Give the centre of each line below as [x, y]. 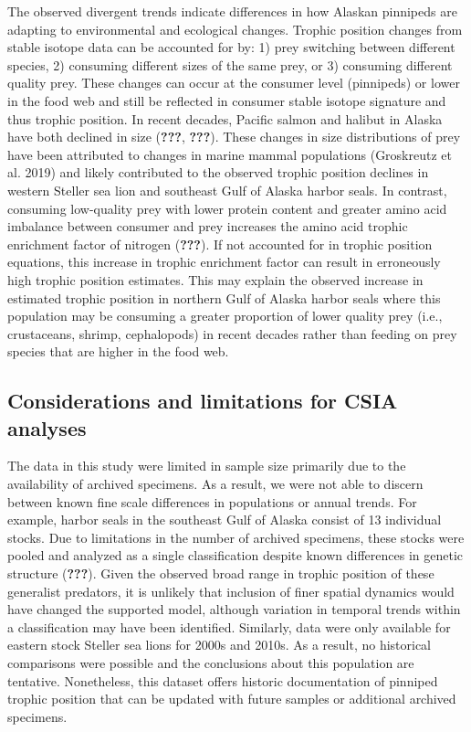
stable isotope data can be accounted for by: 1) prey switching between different [231, 47]
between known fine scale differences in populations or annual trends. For [212, 501]
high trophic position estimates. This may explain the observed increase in [215, 279]
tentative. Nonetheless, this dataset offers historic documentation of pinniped [223, 680]
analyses [47, 427]
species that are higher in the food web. [118, 351]
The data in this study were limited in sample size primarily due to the [207, 466]
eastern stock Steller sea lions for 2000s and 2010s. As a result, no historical [220, 645]
